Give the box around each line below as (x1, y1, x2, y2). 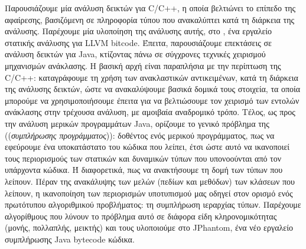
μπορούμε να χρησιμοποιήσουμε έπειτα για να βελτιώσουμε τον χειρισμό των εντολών (5, 94, 300, 106)
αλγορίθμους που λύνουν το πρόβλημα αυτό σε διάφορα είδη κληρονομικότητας (5, 209, 277, 222)
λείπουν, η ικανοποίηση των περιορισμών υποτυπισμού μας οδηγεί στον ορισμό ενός (5, 186, 293, 199)
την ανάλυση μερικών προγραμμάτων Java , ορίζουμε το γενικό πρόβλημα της (5, 117, 269, 129)
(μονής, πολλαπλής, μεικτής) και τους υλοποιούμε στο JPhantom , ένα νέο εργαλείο (5, 221, 293, 234)
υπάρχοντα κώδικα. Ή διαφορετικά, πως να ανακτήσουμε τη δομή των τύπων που (5, 163, 283, 176)
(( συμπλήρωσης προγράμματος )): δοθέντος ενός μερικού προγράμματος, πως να (5, 129, 275, 141)
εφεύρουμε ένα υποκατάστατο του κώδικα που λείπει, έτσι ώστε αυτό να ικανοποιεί (5, 140, 290, 153)
